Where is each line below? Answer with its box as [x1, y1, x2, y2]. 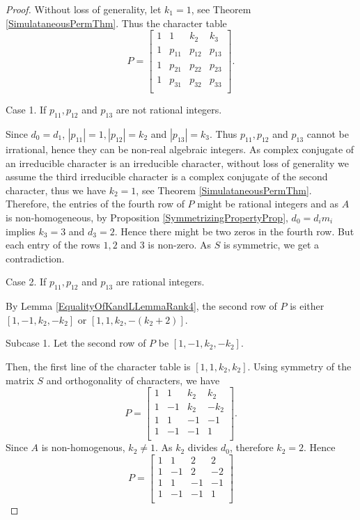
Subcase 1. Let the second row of [6, 336, 146, 350]
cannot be [306, 126, 350, 141]
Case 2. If [6, 274, 47, 289]
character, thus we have [6, 182, 107, 197]
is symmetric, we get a [224, 237, 320, 252]
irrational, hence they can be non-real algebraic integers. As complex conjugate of [6, 141, 354, 156]
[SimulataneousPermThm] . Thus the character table [6, 15, 227, 30]
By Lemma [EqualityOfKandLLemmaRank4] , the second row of [6, 299, 277, 313]
